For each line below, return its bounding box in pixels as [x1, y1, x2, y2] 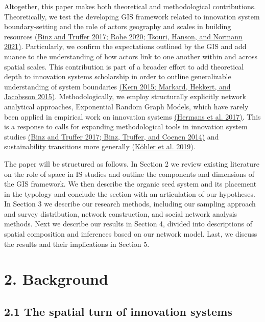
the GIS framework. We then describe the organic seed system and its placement [4, 178, 257, 189]
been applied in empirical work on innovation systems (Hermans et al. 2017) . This [4, 111, 261, 122]
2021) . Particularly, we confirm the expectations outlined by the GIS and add [4, 41, 247, 52]
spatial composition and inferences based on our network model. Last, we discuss [4, 228, 257, 239]
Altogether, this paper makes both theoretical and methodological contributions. [4, 1, 256, 11]
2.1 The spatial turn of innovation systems [4, 304, 232, 319]
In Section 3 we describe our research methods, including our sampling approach [4, 198, 256, 209]
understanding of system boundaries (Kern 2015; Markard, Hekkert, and [4, 81, 231, 91]
